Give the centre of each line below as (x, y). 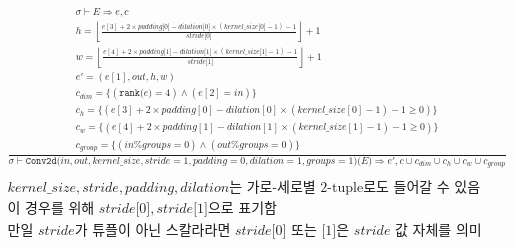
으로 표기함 (242, 209)
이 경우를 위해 (51, 209)
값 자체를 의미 (438, 231)
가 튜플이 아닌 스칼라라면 (152, 231)
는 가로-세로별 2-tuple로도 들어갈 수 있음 (355, 188)
